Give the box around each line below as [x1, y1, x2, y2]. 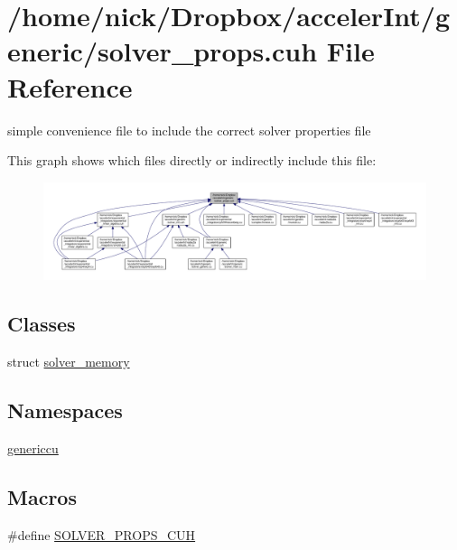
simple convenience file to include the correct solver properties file [7, 120, 371, 139]
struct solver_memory [7, 351, 130, 370]
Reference [7, 68, 133, 105]
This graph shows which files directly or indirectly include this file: [7, 151, 377, 170]
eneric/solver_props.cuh [7, 33, 318, 70]
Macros [7, 482, 77, 510]
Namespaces [7, 396, 123, 424]
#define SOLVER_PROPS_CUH [7, 525, 196, 544]
